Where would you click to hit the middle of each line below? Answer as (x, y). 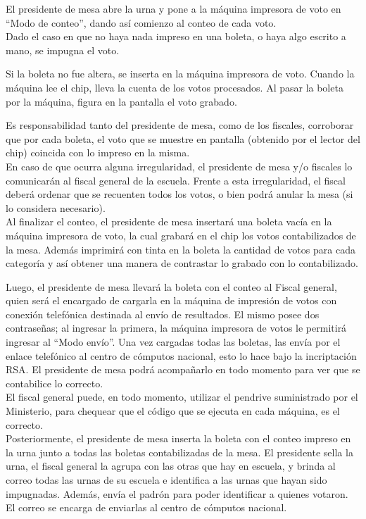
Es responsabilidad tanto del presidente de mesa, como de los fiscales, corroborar (180, 125)
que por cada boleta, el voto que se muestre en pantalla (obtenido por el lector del (183, 138)
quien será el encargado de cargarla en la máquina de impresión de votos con (171, 300)
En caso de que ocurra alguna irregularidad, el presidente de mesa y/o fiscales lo (179, 166)
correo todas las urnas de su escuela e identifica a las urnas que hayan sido (166, 480)
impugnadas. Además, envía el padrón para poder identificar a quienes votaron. (177, 493)
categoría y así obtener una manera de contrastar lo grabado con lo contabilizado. (182, 263)
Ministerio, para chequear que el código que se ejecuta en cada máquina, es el (173, 411)
